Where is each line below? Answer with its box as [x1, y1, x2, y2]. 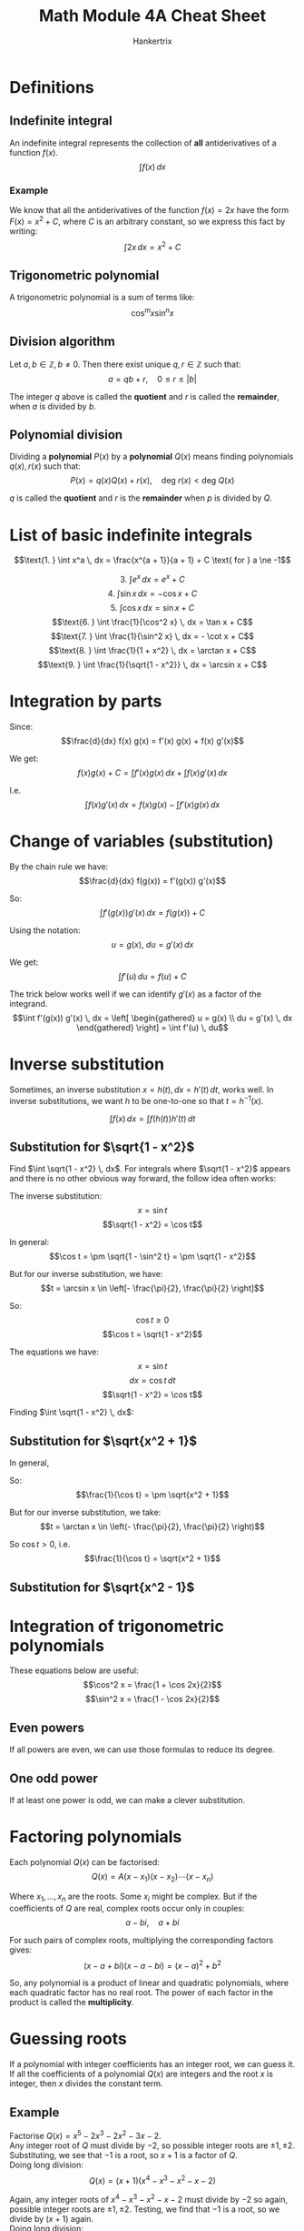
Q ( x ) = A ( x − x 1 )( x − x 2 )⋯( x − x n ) [91, 1871, 214, 1884]
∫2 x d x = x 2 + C [123, 239, 181, 252]
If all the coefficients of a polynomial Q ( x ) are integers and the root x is [9, 2068, 274, 2080]
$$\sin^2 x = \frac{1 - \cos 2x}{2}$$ [84, 1694, 221, 1705]
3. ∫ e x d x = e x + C [120, 573, 185, 585]
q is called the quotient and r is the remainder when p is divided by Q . [9, 492, 273, 503]
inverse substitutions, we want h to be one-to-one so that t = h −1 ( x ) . [9, 1093, 264, 1106]
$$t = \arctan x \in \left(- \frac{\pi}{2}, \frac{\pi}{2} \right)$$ [40, 1521, 265, 1532]
